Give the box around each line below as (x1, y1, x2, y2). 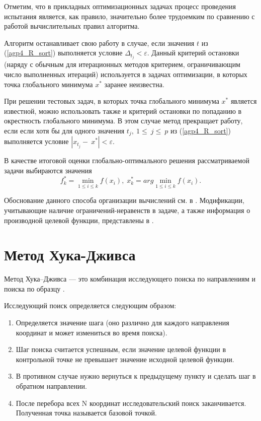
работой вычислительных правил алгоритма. (4, 21, 140, 31)
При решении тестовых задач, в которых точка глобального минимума (4, 96, 219, 106)
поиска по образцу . (4, 283, 65, 294)
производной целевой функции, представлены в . (4, 215, 154, 225)
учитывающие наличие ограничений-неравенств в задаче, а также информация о (4, 204, 250, 215)
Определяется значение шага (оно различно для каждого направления (16, 317, 229, 328)
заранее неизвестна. (104, 79, 164, 89)
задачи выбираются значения (4, 165, 92, 176)
